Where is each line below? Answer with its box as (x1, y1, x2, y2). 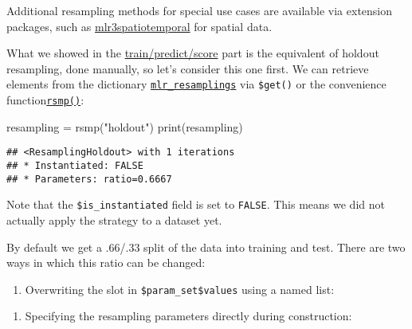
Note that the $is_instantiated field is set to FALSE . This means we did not (6, 196, 385, 213)
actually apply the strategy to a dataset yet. (6, 211, 222, 228)
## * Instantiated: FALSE (6, 159, 143, 171)
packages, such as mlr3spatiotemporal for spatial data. (6, 18, 273, 34)
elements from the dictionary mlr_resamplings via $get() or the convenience (6, 76, 386, 92)
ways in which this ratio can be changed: (6, 254, 206, 271)
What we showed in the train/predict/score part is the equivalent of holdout (6, 45, 379, 61)
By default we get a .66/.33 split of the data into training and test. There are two (6, 238, 406, 255)
